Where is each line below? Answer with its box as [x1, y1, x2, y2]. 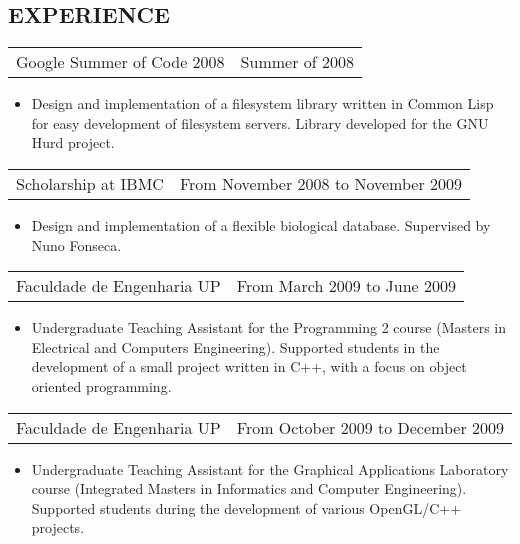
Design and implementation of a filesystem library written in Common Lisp [31, 93, 494, 114]
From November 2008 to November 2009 [179, 171, 463, 195]
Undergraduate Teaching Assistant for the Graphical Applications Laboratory [31, 458, 509, 479]
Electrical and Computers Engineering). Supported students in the [31, 336, 440, 357]
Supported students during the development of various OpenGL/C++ [31, 497, 462, 518]
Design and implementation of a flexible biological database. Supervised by [31, 214, 491, 235]
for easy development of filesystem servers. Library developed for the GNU [31, 112, 489, 133]
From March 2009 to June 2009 [236, 274, 456, 298]
